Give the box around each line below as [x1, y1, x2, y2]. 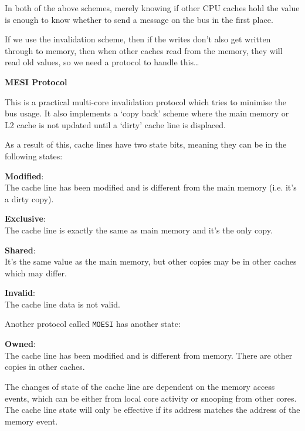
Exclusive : [5, 212, 46, 225]
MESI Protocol [5, 75, 67, 88]
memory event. [5, 415, 58, 427]
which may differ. [5, 266, 67, 279]
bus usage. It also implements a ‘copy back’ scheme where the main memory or [5, 107, 289, 119]
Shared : [5, 243, 36, 256]
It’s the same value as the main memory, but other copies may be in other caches [5, 255, 297, 268]
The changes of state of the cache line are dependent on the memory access [5, 380, 275, 392]
